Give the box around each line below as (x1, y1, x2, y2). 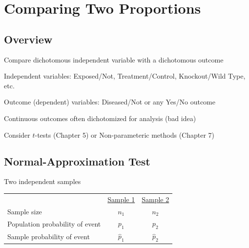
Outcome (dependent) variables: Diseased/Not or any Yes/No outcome (4, 97, 215, 107)
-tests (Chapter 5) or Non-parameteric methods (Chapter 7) (35, 129, 215, 140)
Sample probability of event (7, 231, 90, 242)
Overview (4, 31, 53, 46)
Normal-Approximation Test (4, 153, 150, 168)
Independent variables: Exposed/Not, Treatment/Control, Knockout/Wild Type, (4, 71, 246, 81)
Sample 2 (142, 194, 169, 204)
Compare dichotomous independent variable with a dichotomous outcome (4, 54, 224, 64)
